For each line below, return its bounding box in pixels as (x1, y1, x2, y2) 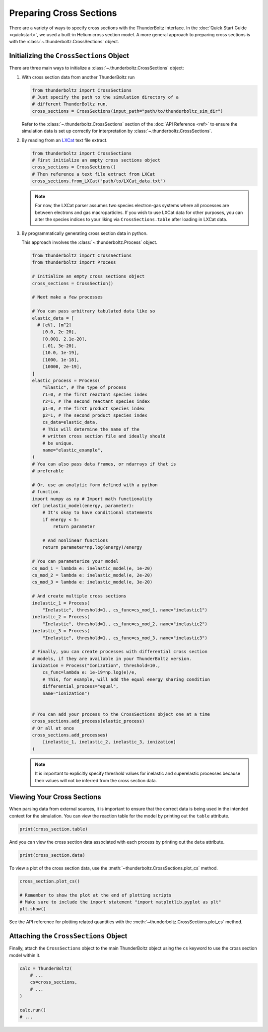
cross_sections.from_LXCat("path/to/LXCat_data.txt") (32, 178, 166, 184)
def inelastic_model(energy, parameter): (32, 503, 134, 509)
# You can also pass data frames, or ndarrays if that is (32, 461, 176, 467)
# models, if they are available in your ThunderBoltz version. (32, 656, 192, 662)
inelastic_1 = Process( (32, 600, 90, 606)
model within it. (9, 952, 41, 958)
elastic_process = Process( (32, 378, 100, 383)
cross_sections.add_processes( (32, 732, 109, 737)
